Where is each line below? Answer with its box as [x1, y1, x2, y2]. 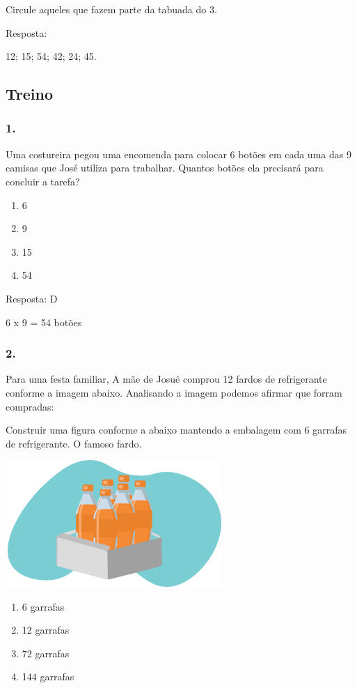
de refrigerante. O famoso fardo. [6, 436, 142, 450]
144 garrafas [22, 669, 74, 684]
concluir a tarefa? [6, 174, 80, 188]
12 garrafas [22, 622, 70, 637]
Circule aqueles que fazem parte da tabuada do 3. [6, 2, 217, 16]
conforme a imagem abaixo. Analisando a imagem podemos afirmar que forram [6, 385, 342, 399]
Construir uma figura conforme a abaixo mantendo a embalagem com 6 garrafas [6, 422, 347, 437]
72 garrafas [22, 645, 70, 660]
